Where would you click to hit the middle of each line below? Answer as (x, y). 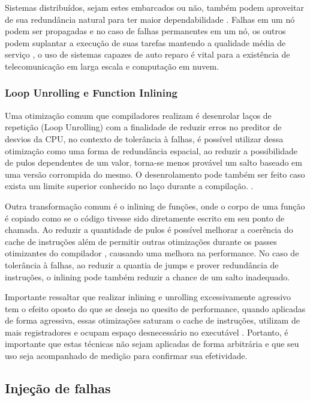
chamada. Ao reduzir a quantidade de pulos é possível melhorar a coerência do (149, 230)
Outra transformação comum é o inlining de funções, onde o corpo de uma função (155, 206)
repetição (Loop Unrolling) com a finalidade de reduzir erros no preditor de (143, 127)
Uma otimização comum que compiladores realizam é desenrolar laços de (138, 115)
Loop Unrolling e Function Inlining (91, 93)
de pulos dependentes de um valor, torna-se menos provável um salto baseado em (154, 162)
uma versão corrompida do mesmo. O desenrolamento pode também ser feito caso (155, 174)
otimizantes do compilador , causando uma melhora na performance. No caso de (152, 253)
